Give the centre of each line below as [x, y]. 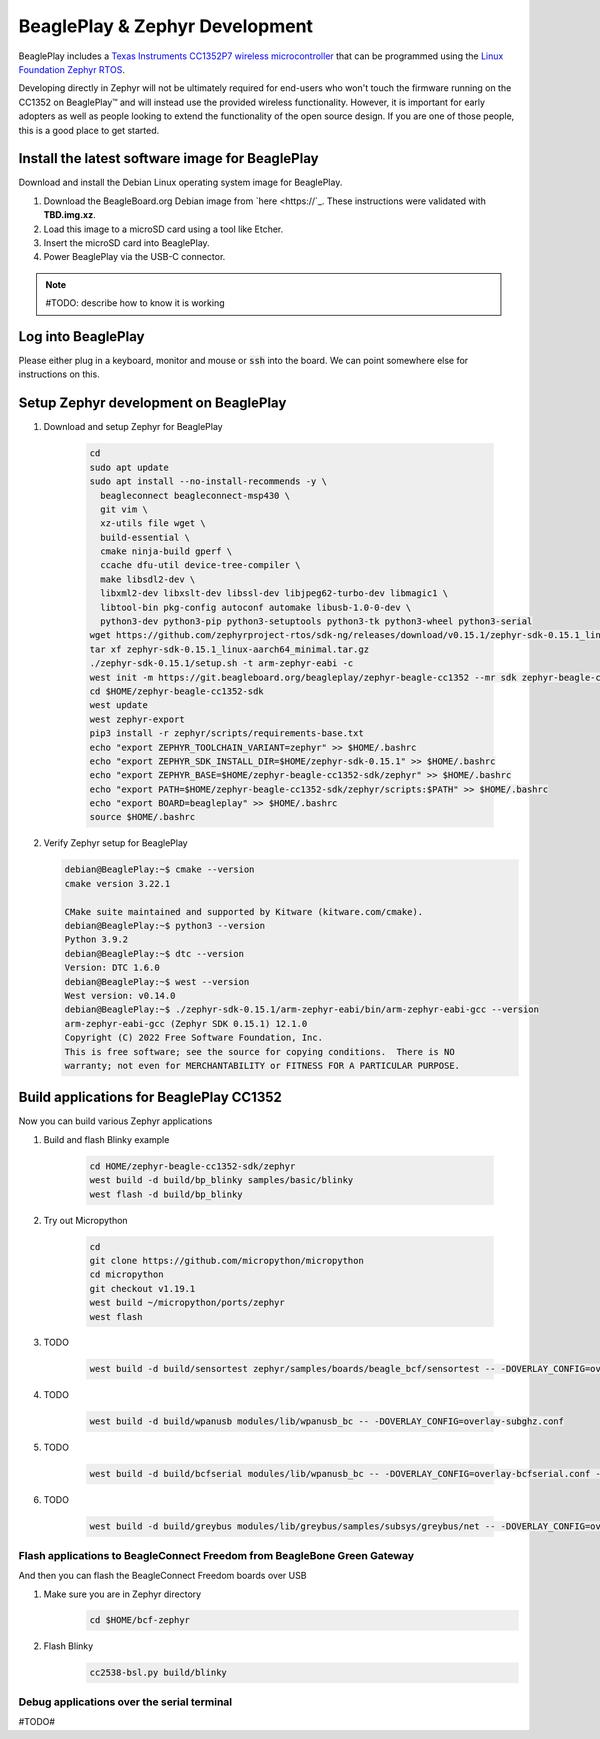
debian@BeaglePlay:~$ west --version [157, 981]
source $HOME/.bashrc [142, 817]
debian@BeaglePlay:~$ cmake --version [159, 869]
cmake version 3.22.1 [117, 883]
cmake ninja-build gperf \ [166, 551]
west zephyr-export [137, 719]
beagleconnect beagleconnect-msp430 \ [195, 495]
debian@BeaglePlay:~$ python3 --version [164, 926]
